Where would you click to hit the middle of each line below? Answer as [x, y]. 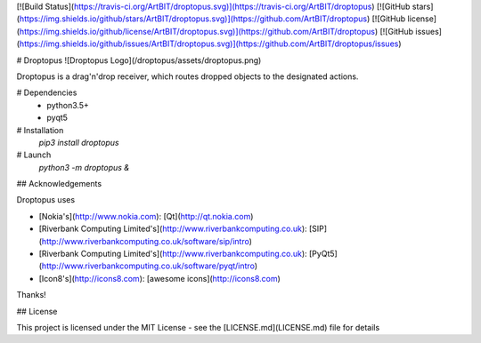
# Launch [34, 155]
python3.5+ [68, 105]
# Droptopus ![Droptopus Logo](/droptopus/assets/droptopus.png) [139, 60]
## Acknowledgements [59, 184]
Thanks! [31, 295]
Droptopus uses [46, 200]
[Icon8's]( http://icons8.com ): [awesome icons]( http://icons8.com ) [159, 278]
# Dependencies [47, 92]
